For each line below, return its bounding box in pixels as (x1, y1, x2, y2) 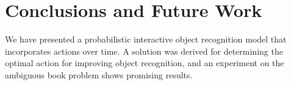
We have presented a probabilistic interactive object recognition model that (5, 33, 287, 46)
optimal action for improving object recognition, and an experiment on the (5, 56, 284, 69)
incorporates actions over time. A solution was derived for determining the (5, 44, 283, 57)
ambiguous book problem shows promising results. (5, 68, 193, 81)
